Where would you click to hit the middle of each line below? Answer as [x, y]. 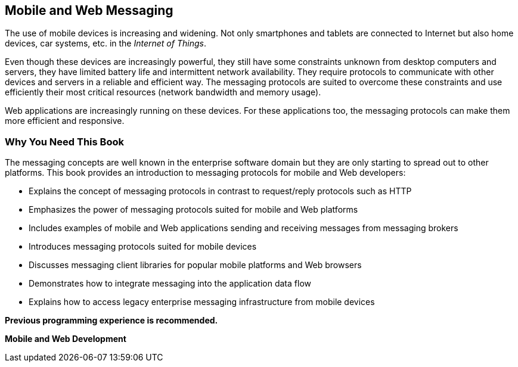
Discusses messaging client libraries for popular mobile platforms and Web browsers [195, 265]
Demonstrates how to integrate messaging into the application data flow [170, 284]
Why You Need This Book [64, 141]
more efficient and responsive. [65, 121]
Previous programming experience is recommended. [111, 321]
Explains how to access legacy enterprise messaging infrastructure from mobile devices [202, 302]
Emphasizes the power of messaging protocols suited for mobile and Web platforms [193, 210]
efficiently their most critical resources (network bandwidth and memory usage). [163, 92]
